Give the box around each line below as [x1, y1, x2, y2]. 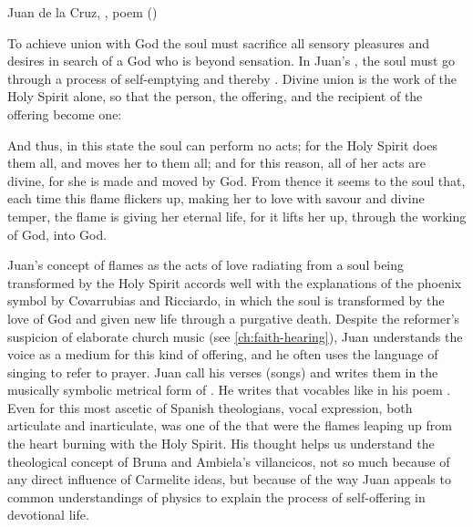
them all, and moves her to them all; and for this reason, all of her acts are [7, 153, 426, 172]
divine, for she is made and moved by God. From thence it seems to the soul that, [7, 170, 466, 190]
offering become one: [7, 104, 122, 123]
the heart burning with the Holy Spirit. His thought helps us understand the [7, 434, 435, 453]
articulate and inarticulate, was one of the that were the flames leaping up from [7, 416, 452, 435]
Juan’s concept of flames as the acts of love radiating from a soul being [7, 255, 405, 274]
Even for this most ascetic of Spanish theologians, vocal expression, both [7, 398, 413, 417]
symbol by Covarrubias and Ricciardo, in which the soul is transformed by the [7, 291, 445, 310]
